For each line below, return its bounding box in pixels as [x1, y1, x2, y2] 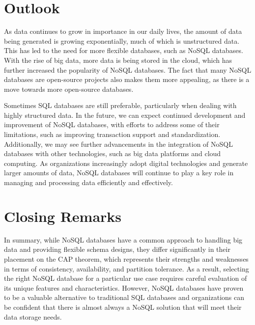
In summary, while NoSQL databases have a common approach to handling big [4, 234, 243, 244]
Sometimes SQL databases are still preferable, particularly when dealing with [4, 100, 237, 110]
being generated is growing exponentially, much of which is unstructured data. [4, 35, 240, 46]
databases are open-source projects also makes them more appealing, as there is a [4, 74, 250, 84]
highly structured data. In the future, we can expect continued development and [4, 109, 246, 120]
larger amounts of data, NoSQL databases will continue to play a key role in [4, 167, 234, 178]
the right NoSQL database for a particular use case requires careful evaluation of [4, 273, 247, 283]
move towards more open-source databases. [4, 83, 134, 94]
